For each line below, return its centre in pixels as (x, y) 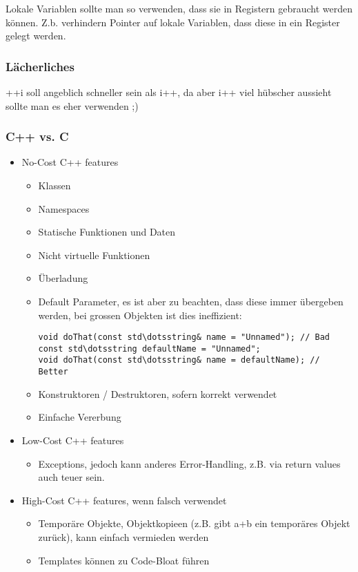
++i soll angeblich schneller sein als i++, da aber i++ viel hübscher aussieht (169, 92)
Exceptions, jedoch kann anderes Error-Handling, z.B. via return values (189, 463)
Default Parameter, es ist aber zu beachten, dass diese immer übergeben (191, 301)
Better (53, 372)
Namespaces (64, 208)
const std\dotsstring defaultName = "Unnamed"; (149, 349)
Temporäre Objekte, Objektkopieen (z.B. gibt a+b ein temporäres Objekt (194, 523)
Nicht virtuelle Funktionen (94, 255)
